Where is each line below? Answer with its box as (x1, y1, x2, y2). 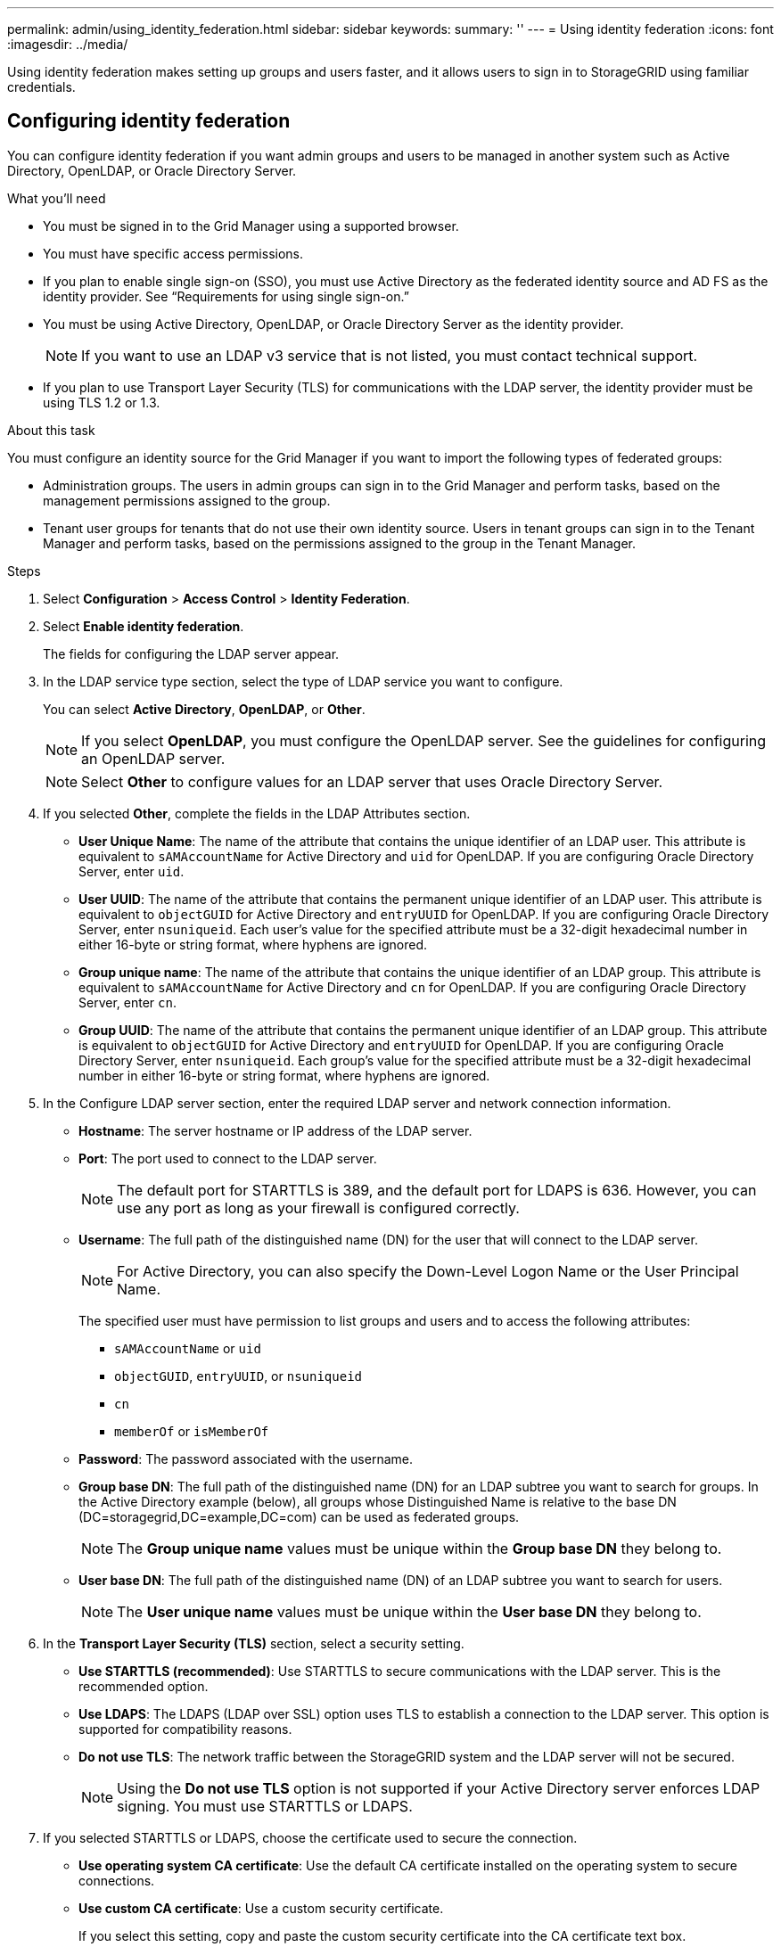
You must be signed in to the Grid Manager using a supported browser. (43, 218, 459, 234)
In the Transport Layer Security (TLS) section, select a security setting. (43, 1635, 464, 1651)
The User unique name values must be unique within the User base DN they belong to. (117, 1602, 702, 1621)
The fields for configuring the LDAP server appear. (43, 645, 340, 661)
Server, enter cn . (78, 994, 177, 1010)
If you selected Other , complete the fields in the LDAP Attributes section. (43, 805, 471, 821)
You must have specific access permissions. (43, 245, 304, 261)
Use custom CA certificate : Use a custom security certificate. (78, 1900, 444, 1916)
